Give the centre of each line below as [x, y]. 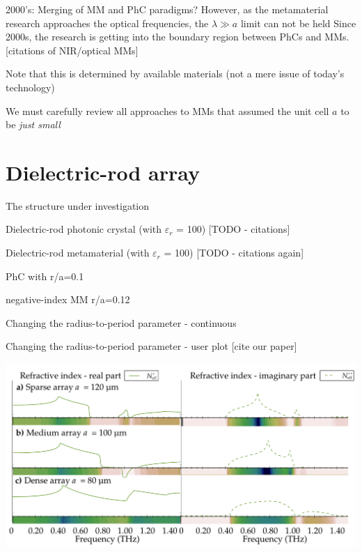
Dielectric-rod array [103, 172]
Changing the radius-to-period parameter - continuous [121, 322]
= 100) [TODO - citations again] [234, 253]
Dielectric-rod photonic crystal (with [84, 229]
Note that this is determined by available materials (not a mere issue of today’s [175, 74]
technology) [30, 87]
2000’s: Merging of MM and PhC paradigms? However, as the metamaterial [167, 9]
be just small [33, 124]
